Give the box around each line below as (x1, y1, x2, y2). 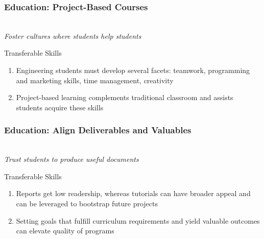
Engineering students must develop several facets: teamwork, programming (16, 65, 250, 75)
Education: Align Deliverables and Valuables (4, 124, 191, 136)
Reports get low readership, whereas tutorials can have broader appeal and (16, 188, 251, 199)
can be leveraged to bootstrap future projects (16, 198, 158, 208)
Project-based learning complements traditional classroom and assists (16, 92, 233, 103)
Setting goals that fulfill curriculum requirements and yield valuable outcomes (16, 215, 260, 226)
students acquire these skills (16, 102, 104, 112)
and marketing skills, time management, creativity (16, 75, 174, 85)
